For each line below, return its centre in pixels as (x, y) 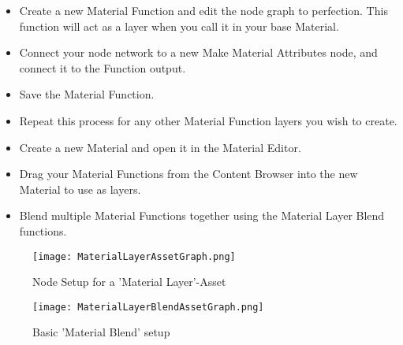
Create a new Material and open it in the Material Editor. (160, 147)
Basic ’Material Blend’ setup (101, 332)
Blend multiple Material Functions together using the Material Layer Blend (202, 215)
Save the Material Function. (87, 94)
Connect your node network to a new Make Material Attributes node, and (198, 52)
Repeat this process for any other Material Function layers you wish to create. (208, 120)
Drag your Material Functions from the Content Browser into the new (188, 174)
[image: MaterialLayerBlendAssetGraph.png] (148, 307)
